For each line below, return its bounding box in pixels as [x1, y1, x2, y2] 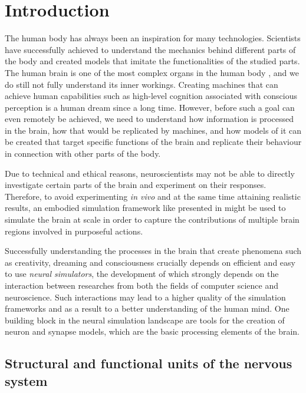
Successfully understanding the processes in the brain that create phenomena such [5, 245, 302, 257]
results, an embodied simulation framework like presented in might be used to [5, 202, 286, 214]
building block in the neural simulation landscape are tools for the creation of [5, 313, 285, 326]
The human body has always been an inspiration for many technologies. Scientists [5, 32, 301, 44]
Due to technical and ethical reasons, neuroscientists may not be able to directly [5, 167, 295, 179]
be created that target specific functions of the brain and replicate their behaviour [5, 136, 302, 148]
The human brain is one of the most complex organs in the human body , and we [5, 66, 299, 78]
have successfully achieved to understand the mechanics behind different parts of [5, 43, 296, 55]
